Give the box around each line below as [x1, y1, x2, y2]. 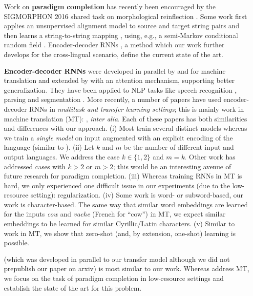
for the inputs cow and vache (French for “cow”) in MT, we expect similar [4, 209, 226, 219]
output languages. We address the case [4, 151, 120, 161]
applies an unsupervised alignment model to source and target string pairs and [4, 20, 240, 31]
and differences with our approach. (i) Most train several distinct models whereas [4, 123, 247, 133]
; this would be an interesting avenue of [113, 161, 232, 171]
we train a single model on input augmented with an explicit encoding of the [4, 132, 233, 142]
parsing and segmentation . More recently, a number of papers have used [4, 94, 222, 104]
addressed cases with [4, 161, 66, 171]
